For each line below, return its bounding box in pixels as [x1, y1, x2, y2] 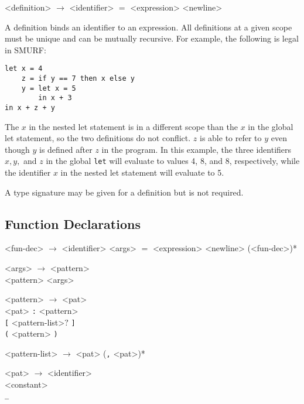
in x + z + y [5, 104, 55, 112]
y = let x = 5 [21, 84, 76, 93]
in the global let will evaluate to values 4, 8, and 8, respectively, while [46, 155, 300, 167]
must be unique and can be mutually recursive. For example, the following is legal [5, 32, 299, 44]
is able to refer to [200, 132, 262, 144]
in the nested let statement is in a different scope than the [29, 120, 238, 132]
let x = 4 [5, 64, 43, 73]
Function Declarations [5, 214, 141, 232]
